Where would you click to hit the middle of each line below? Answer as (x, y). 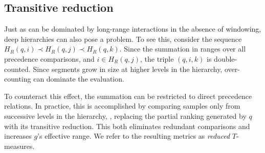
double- (226, 58)
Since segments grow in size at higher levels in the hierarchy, (128, 69)
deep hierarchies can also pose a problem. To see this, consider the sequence (123, 39)
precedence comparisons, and (49, 58)
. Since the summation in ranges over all (183, 49)
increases (18, 136)
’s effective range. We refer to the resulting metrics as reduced (134, 136)
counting (18, 79)
